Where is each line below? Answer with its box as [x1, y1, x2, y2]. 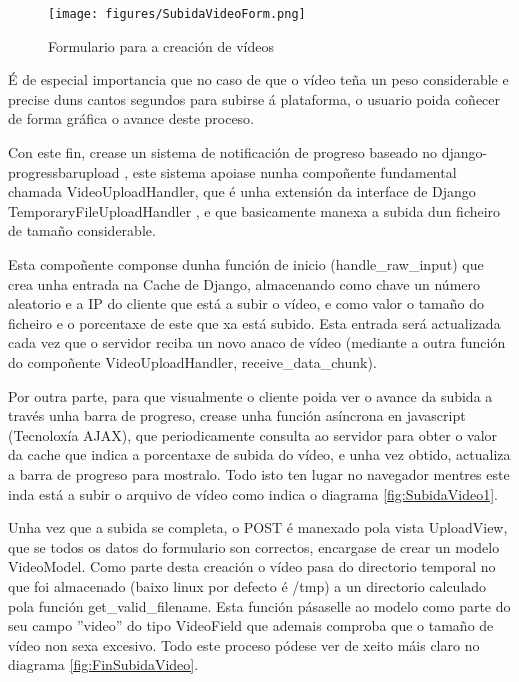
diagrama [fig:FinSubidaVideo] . [8, 654, 199, 675]
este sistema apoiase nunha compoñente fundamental [132, 161, 457, 182]
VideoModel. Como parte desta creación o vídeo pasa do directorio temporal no [8, 556, 496, 577]
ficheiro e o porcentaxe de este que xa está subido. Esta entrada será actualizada [8, 312, 501, 333]
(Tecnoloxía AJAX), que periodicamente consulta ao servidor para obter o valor [8, 424, 498, 445]
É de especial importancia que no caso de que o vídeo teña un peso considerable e [8, 69, 509, 90]
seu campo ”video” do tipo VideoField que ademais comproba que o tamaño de [8, 615, 494, 636]
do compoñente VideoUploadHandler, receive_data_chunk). [8, 351, 377, 372]
